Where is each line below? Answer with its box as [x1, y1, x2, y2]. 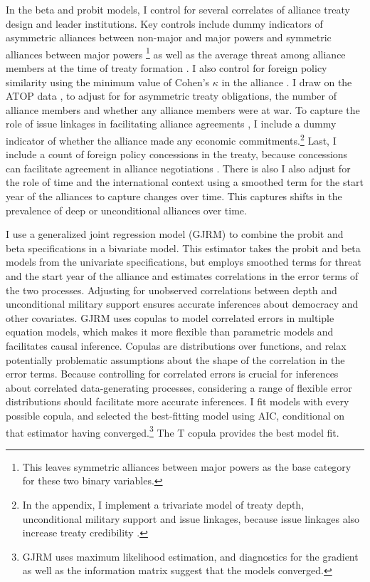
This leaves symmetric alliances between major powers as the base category [22, 459, 351, 474]
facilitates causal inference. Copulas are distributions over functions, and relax [6, 338, 347, 353]
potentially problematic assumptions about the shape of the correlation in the [6, 352, 345, 367]
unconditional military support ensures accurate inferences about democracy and [6, 296, 359, 311]
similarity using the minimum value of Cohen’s [6, 74, 210, 89]
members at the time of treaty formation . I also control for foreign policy [6, 61, 327, 76]
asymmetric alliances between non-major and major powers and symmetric [6, 30, 332, 45]
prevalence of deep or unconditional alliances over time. [6, 202, 247, 217]
